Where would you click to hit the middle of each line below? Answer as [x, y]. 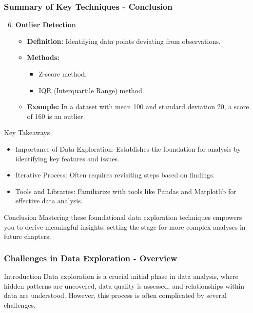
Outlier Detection [46, 25]
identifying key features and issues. [67, 158]
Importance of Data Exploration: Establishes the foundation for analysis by [128, 148]
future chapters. [28, 236]
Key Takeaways [27, 132]
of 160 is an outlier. [56, 116]
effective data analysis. [49, 201]
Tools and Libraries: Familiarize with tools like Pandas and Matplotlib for [126, 191]
